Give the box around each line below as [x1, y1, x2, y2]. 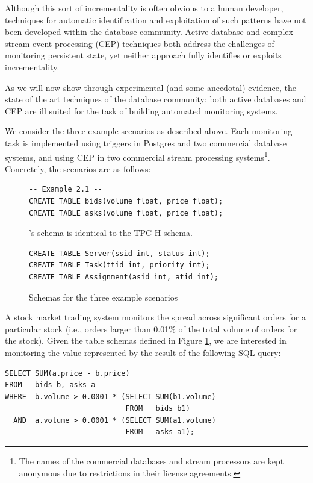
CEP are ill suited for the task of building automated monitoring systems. [5, 104, 278, 117]
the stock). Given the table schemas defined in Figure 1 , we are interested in [5, 334, 287, 347]
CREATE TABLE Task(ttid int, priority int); [29, 261, 210, 270]
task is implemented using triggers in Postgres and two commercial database [5, 136, 287, 149]
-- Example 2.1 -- [29, 185, 102, 194]
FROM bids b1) [125, 404, 190, 413]
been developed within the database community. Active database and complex [5, 25, 293, 38]
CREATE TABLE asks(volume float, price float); [29, 208, 223, 217]
